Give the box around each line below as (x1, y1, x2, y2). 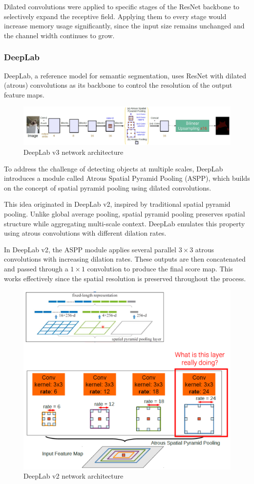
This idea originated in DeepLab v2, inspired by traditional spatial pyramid (4, 199, 231, 209)
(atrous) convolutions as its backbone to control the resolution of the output (4, 80, 233, 90)
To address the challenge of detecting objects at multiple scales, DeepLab (4, 163, 223, 173)
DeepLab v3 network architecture (23, 147, 124, 157)
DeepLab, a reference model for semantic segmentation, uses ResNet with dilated (4, 70, 247, 80)
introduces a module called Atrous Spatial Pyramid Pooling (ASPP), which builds (4, 173, 250, 183)
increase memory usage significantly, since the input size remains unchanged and (4, 21, 245, 31)
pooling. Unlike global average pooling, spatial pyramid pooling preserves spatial (4, 209, 245, 219)
